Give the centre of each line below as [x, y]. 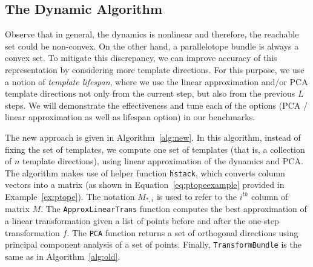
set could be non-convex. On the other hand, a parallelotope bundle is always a [152, 46]
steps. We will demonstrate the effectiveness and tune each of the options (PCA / [156, 105]
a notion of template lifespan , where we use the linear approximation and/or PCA [156, 81]
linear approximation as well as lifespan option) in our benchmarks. [130, 117]
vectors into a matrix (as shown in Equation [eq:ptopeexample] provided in [145, 185]
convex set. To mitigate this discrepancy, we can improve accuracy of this [141, 58]
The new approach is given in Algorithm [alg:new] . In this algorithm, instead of [153, 137]
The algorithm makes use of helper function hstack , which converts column [145, 172]
